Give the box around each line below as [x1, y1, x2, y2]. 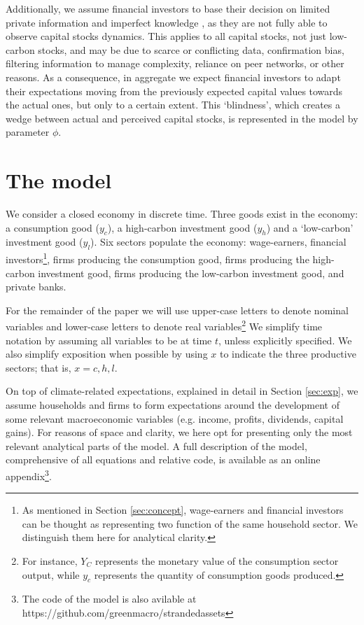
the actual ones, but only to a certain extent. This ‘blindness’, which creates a [6, 97, 341, 112]
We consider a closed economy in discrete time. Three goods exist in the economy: [6, 206, 358, 221]
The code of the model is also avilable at [22, 591, 197, 606]
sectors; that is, [6, 360, 71, 374]
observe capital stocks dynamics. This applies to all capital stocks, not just [6, 29, 327, 43]
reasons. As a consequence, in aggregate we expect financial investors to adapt [6, 69, 341, 84]
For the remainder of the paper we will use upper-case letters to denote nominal [6, 302, 349, 317]
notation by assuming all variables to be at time [6, 332, 212, 347]
